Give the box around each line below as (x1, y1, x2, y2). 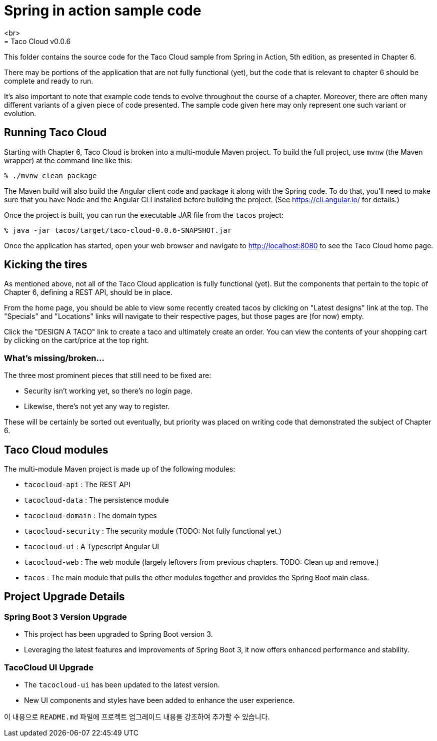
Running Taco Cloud (4, 126, 107, 139)
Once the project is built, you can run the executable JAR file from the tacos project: (4, 210, 283, 219)
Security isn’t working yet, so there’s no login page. (24, 387, 192, 396)
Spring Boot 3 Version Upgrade (4, 611, 127, 622)
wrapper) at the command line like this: (4, 156, 132, 165)
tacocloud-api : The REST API (24, 480, 130, 489)
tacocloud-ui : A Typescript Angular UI (24, 542, 159, 551)
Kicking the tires (4, 258, 87, 271)
